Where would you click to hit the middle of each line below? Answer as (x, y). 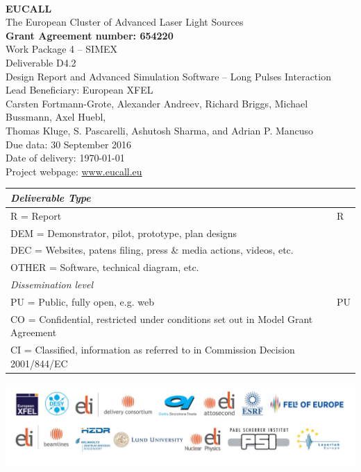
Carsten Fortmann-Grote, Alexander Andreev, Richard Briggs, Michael (157, 103)
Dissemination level (52, 285)
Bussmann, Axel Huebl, (56, 117)
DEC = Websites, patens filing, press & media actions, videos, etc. (152, 250)
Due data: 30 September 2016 (69, 144)
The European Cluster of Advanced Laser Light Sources (125, 22)
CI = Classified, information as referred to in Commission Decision (153, 350)
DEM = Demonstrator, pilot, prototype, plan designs (124, 233)
